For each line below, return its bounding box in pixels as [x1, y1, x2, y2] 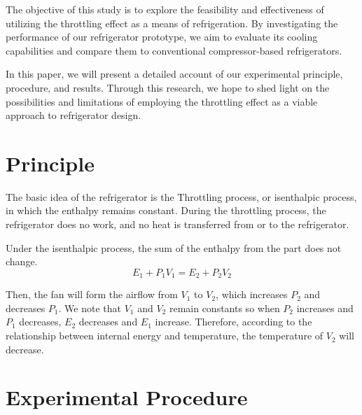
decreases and [78, 314, 138, 329]
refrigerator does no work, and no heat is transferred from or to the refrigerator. [6, 217, 349, 232]
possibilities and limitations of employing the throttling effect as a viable [6, 94, 318, 108]
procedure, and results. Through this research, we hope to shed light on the [6, 80, 330, 94]
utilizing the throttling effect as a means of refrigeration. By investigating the [6, 15, 338, 30]
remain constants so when [169, 300, 280, 315]
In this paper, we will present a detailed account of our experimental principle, [6, 66, 343, 81]
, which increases [216, 287, 288, 302]
